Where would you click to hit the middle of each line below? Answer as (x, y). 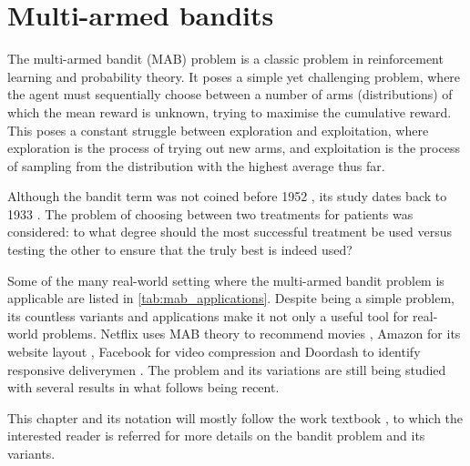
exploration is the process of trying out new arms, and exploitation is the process (234, 148)
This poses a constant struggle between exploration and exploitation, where (218, 130)
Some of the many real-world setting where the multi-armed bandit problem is (226, 280)
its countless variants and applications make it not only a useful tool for (208, 315)
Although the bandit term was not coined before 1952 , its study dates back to (227, 196)
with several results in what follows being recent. (143, 387)
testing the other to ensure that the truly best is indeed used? (180, 250)
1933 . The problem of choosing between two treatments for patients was (210, 213)
